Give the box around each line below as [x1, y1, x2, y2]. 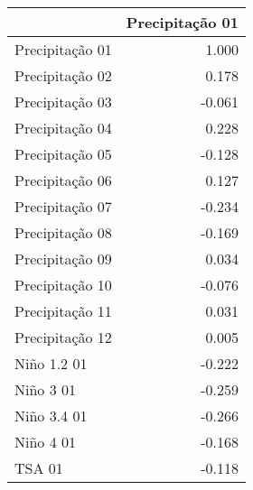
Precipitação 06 [14, 170, 112, 190]
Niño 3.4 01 [14, 405, 88, 426]
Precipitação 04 [14, 117, 112, 138]
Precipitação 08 [14, 222, 112, 243]
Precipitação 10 [14, 274, 112, 295]
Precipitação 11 [14, 300, 112, 321]
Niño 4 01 [14, 431, 77, 452]
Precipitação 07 [14, 196, 112, 217]
